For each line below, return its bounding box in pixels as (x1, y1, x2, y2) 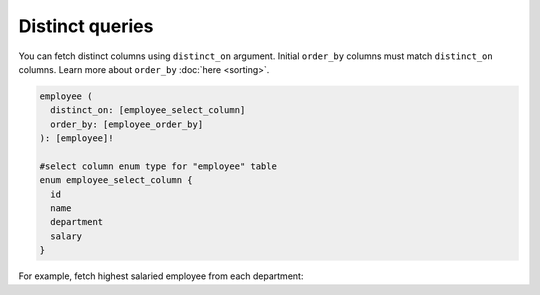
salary (50, 230, 83, 242)
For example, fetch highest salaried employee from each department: (18, 270, 304, 282)
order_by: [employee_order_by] (50, 118, 204, 130)
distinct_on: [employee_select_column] (50, 105, 246, 116)
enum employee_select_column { (39, 175, 194, 186)
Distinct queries (18, 15, 154, 37)
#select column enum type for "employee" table (39, 160, 277, 172)
